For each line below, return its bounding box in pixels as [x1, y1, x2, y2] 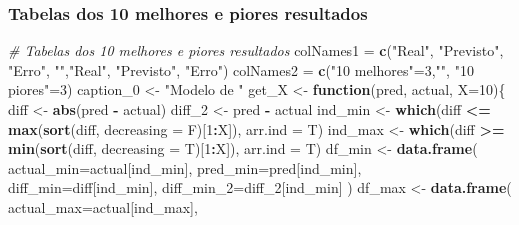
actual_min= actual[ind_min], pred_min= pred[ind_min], [8, 157, 362, 178]
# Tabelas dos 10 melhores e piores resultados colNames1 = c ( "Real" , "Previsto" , [8, 40, 504, 61]
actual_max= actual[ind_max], [8, 196, 198, 217]
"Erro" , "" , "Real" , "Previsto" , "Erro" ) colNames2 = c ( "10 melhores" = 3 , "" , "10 [8, 59, 474, 80]
